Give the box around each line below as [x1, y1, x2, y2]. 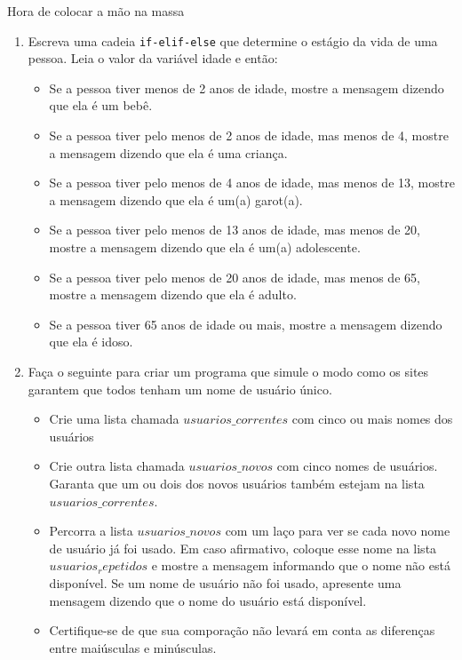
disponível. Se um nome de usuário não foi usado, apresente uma [49, 573, 402, 592]
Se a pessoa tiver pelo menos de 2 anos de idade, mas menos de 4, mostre [49, 126, 449, 145]
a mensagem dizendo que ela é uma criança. [49, 143, 288, 162]
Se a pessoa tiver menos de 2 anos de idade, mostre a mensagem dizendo [49, 78, 444, 97]
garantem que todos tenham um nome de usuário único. [28, 379, 332, 398]
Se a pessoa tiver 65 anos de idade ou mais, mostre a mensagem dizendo [49, 314, 442, 333]
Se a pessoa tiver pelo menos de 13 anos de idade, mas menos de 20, [49, 220, 420, 239]
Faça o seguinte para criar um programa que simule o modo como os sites [28, 362, 429, 380]
